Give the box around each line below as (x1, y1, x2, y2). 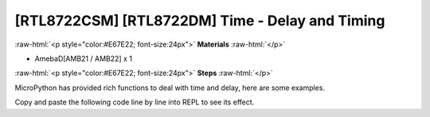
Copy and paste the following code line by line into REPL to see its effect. (14, 97, 255, 107)
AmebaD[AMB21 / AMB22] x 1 (34, 54, 133, 63)
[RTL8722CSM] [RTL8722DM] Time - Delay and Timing (14, 12, 385, 29)
